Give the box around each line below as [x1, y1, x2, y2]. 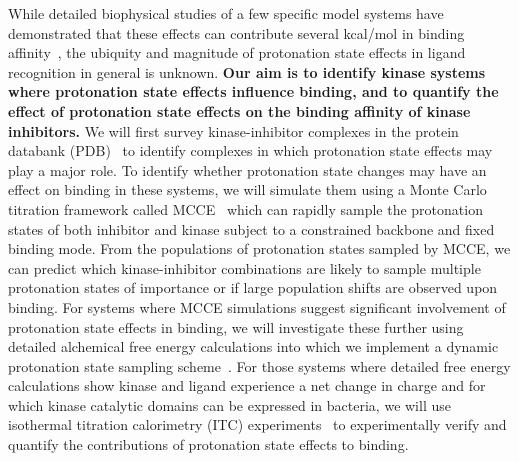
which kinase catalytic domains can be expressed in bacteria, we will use [8, 394, 451, 415]
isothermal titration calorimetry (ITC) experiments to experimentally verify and [8, 414, 507, 435]
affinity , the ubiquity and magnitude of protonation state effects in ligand [8, 42, 466, 63]
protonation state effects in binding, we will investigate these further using [8, 316, 464, 337]
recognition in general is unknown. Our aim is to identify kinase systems [8, 61, 486, 82]
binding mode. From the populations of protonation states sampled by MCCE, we [8, 238, 511, 259]
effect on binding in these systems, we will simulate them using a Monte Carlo [8, 179, 487, 200]
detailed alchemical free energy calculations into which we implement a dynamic [8, 336, 499, 357]
